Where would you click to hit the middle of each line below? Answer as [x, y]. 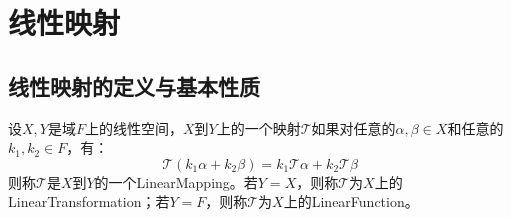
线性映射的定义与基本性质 [134, 85]
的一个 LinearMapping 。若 [176, 181]
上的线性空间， [133, 127]
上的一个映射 [258, 127]
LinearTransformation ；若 [89, 201]
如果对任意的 [353, 127]
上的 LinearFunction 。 [351, 201]
